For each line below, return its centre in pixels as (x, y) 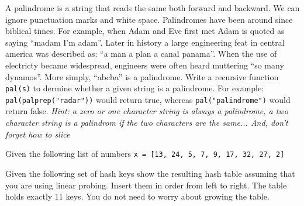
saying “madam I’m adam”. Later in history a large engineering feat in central (145, 42)
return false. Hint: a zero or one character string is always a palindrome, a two (147, 111)
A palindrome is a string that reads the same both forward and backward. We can (153, 8)
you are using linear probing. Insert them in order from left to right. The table (146, 185)
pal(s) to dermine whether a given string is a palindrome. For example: (135, 88)
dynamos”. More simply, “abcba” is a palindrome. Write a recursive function (142, 76)
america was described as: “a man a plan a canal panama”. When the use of (141, 54)
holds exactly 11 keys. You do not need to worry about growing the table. (137, 196)
